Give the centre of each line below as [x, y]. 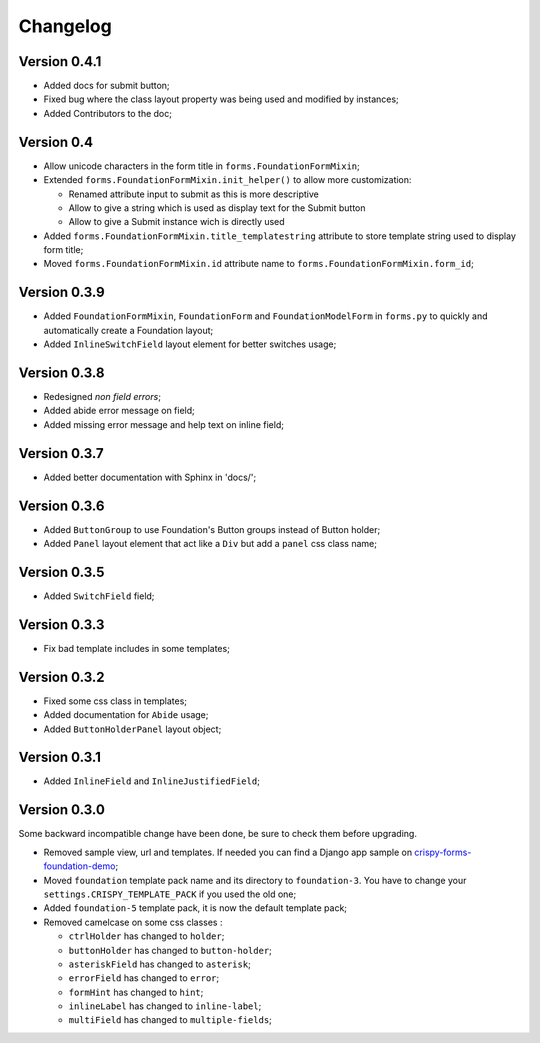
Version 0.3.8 [61, 372]
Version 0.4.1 [60, 61]
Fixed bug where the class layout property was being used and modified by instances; [221, 99]
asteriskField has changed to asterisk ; [160, 964]
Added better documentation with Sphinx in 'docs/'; [150, 477]
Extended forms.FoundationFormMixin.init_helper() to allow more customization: [227, 180]
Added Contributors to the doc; [107, 113]
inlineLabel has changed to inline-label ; [165, 1006]
